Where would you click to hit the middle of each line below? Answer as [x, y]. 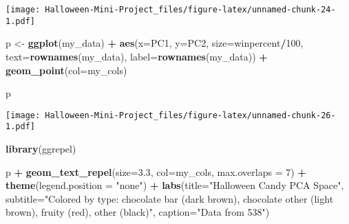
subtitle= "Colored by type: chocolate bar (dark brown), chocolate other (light [170, 198]
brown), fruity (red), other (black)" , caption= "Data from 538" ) [138, 212]
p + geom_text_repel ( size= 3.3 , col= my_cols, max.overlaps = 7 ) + [156, 171]
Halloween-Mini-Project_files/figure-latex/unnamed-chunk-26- [190, 115]
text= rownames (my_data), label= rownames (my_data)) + [137, 56]
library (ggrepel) [41, 148]
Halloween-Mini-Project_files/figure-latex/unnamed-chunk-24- [190, 10]
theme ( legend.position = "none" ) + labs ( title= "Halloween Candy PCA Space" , [175, 185]
